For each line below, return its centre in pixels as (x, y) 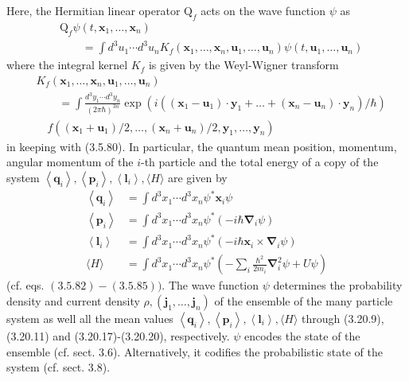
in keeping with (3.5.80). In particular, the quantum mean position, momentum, (202, 146)
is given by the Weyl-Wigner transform (243, 65)
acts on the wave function (263, 10)
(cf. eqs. (25, 285)
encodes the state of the (302, 335)
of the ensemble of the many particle (304, 300)
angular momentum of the (70, 162)
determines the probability (338, 285)
